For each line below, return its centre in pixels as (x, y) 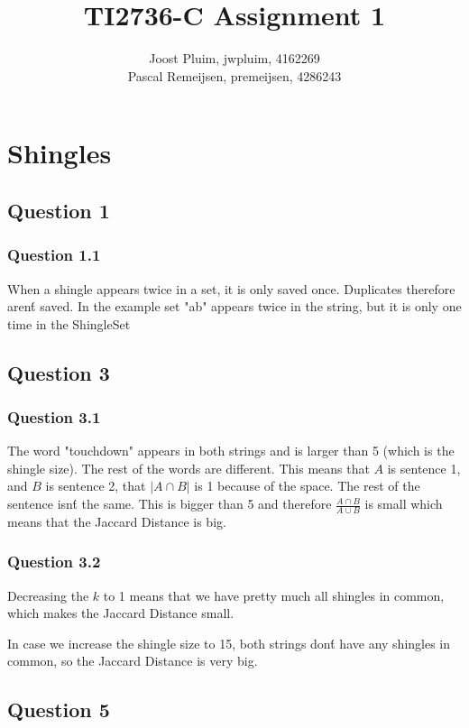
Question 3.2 (54, 562)
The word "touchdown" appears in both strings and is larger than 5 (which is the (231, 451)
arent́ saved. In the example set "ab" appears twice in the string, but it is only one (234, 306)
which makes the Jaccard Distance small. (121, 613)
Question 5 (59, 710)
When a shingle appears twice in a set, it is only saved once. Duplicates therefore (231, 288)
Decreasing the (48, 595)
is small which (404, 504)
